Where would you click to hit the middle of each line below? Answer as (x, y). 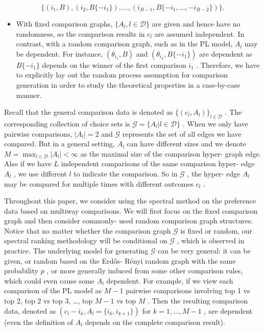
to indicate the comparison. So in (126, 173)
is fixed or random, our (216, 230)
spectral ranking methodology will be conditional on (86, 240)
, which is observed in (211, 240)
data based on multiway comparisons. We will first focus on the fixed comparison (131, 210)
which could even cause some (50, 280)
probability (21, 271)
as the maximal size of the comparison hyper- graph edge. (171, 153)
